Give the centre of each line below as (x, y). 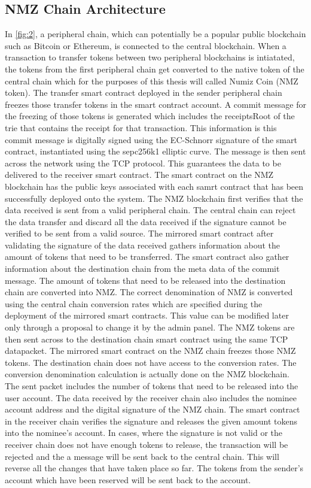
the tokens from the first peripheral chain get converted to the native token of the (155, 69)
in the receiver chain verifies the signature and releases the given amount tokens (151, 421)
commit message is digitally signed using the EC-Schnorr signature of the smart (151, 139)
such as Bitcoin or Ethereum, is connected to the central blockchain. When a (146, 45)
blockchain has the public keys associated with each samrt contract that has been (154, 186)
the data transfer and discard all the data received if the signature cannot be (146, 221)
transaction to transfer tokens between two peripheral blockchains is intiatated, (150, 57)
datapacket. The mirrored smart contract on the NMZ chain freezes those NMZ (150, 351)
